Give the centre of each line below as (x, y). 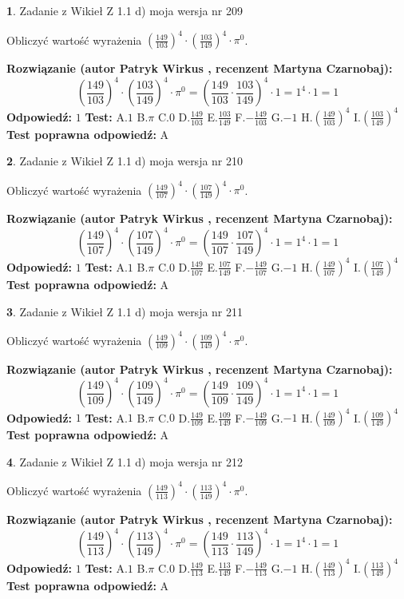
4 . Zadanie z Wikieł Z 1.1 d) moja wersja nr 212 (125, 461)
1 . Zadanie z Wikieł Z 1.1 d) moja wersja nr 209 (125, 10)
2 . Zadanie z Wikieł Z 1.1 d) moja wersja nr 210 (125, 161)
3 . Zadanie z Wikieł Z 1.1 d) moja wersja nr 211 (125, 311)
